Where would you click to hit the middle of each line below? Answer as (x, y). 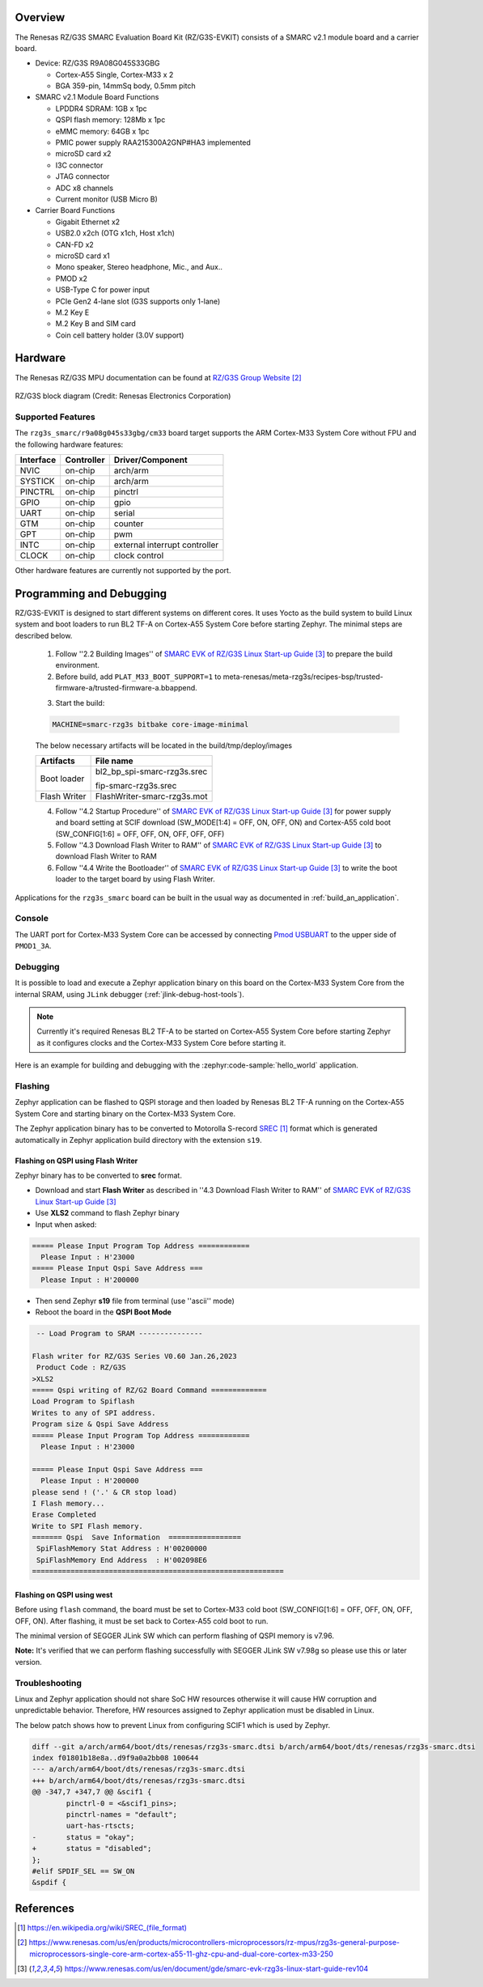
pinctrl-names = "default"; (122, 1815)
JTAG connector (83, 176)
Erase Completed (64, 1515)
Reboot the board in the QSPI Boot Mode (103, 1312)
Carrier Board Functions (75, 210)
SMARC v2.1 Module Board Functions (97, 97)
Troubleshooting (49, 1683)
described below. (44, 635)
